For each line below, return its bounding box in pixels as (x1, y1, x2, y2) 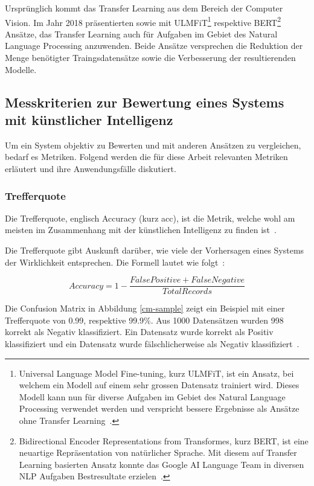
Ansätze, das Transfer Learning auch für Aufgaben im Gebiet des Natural (5, 27, 278, 40)
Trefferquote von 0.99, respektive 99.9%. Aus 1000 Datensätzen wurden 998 (5, 313, 284, 326)
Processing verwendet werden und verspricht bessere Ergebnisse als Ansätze (19, 402, 300, 415)
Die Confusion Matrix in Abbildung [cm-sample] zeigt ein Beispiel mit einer (5, 302, 285, 315)
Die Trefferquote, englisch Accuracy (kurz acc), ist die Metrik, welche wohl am (5, 211, 295, 224)
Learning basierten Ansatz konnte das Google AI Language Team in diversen (19, 458, 304, 470)
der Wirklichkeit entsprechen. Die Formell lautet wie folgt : (5, 255, 225, 268)
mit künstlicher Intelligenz (5, 110, 173, 129)
